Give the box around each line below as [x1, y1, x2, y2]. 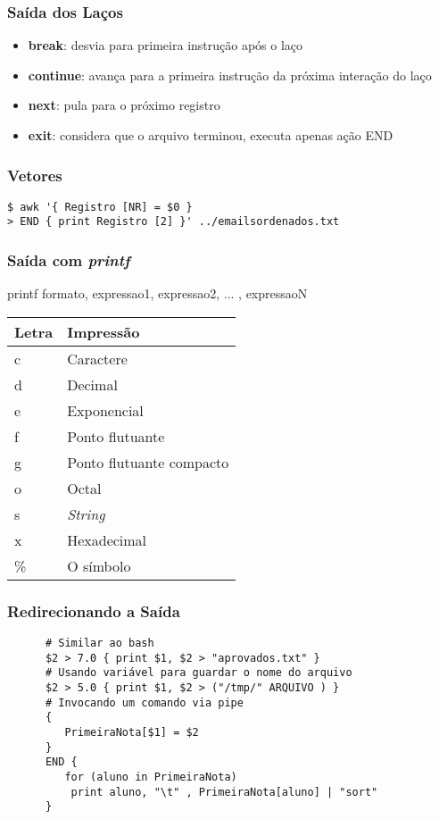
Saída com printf [7, 249, 130, 272]
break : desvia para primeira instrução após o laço [28, 36, 303, 54]
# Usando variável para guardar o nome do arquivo [45, 666, 352, 680]
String [67, 503, 105, 524]
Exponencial [67, 399, 144, 421]
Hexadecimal [67, 529, 147, 550]
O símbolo [67, 555, 131, 576]
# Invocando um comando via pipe [45, 696, 244, 709]
